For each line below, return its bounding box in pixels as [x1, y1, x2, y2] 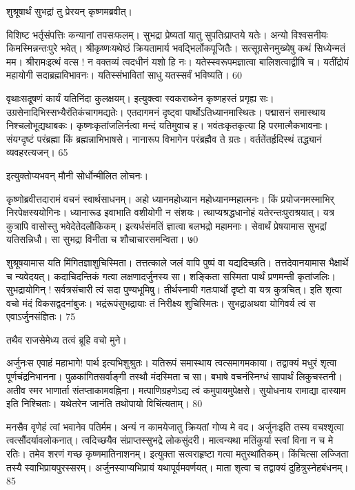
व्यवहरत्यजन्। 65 [6, 145, 68, 159]
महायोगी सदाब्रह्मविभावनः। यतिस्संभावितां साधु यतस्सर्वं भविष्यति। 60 [6, 68, 243, 82]
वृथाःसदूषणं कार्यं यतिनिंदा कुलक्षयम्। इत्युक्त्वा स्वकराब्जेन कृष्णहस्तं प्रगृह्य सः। [6, 90, 274, 105]
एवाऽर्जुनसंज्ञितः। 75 [6, 309, 76, 324]
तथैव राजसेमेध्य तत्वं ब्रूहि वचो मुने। [6, 332, 127, 346]
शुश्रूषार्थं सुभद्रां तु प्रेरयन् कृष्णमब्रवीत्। [6, 4, 132, 18]
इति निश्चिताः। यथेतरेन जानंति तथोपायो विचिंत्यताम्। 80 [6, 396, 203, 411]
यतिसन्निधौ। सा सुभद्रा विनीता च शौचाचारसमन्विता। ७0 [6, 232, 199, 246]
